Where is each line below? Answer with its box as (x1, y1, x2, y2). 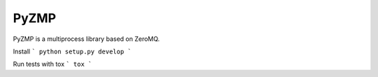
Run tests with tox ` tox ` (13, 60, 92, 69)
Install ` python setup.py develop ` (13, 47, 132, 55)
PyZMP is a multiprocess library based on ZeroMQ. (13, 35, 160, 43)
